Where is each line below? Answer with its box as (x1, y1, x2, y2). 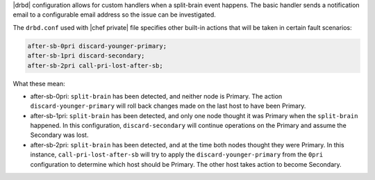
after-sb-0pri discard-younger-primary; (27, 42, 167, 50)
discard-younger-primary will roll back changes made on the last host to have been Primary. (30, 101, 306, 111)
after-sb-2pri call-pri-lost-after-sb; (27, 61, 163, 69)
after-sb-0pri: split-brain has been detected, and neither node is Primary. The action (30, 92, 283, 100)
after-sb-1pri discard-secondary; (27, 52, 145, 60)
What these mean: (12, 79, 65, 88)
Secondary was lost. (30, 131, 89, 139)
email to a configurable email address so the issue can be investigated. (12, 10, 217, 19)
